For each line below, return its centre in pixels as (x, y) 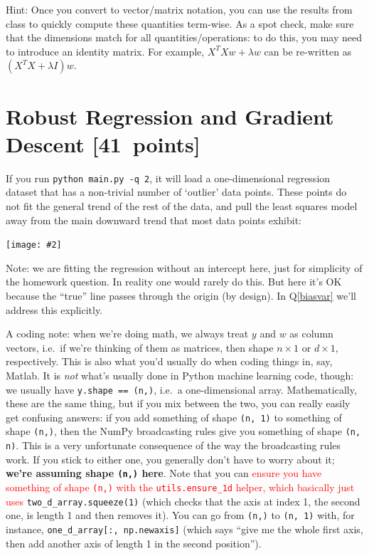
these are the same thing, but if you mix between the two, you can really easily (178, 403)
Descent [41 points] (103, 143)
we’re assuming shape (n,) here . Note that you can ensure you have (164, 473)
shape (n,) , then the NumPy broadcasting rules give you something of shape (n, (183, 431)
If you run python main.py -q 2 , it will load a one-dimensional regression (168, 178)
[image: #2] (34, 245)
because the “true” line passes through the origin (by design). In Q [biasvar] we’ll (181, 295)
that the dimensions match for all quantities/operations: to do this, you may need (184, 37)
